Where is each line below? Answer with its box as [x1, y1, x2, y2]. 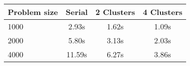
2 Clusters [95, 6, 135, 17]
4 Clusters [142, 6, 183, 17]
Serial [65, 6, 88, 17]
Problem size [8, 6, 58, 17]
